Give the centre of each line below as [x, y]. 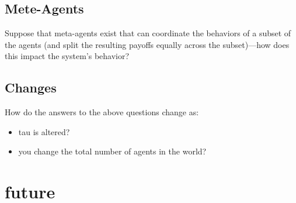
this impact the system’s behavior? [67, 56]
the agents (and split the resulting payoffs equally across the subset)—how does [147, 44]
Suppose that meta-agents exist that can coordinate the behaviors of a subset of [148, 33]
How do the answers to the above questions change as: [102, 112]
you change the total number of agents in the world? [112, 151]
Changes [31, 87]
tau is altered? [44, 131]
